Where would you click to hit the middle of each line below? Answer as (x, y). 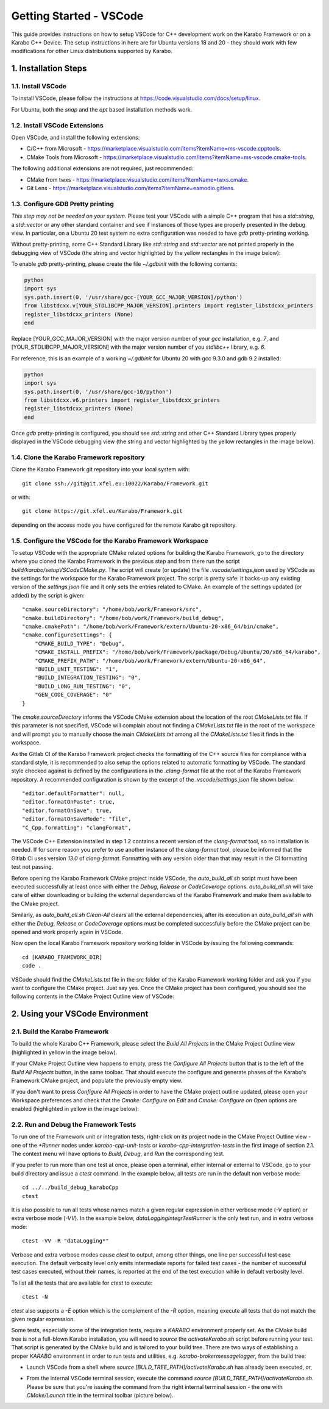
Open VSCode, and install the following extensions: (76, 138)
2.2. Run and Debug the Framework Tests (74, 1124)
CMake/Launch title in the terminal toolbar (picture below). (100, 1396)
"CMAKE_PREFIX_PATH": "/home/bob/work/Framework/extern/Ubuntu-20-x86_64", (150, 661)
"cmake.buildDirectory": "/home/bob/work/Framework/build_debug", (123, 618)
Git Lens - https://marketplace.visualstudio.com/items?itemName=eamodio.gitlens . (131, 188)
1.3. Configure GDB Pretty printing (62, 204)
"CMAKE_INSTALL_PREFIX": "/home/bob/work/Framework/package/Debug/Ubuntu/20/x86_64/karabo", (178, 652)
